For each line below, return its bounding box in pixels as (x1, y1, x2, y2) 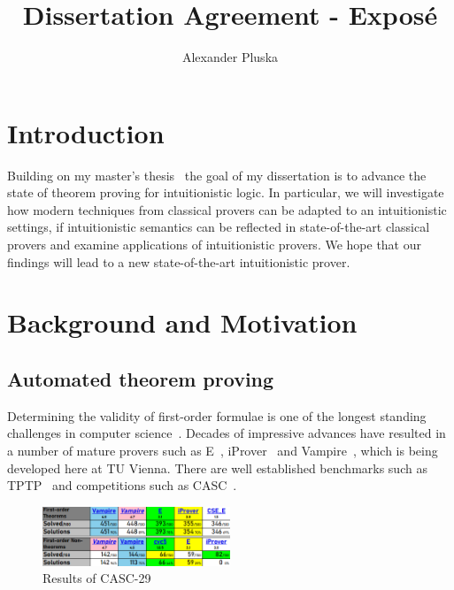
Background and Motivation (7, 304, 358, 341)
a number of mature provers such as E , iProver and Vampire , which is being (7, 441, 438, 459)
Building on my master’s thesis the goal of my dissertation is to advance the (7, 165, 427, 184)
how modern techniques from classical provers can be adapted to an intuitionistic (7, 200, 447, 218)
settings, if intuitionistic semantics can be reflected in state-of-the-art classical (7, 218, 430, 236)
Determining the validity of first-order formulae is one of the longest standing (7, 406, 427, 425)
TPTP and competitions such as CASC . (7, 476, 237, 494)
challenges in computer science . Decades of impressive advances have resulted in (7, 424, 446, 442)
